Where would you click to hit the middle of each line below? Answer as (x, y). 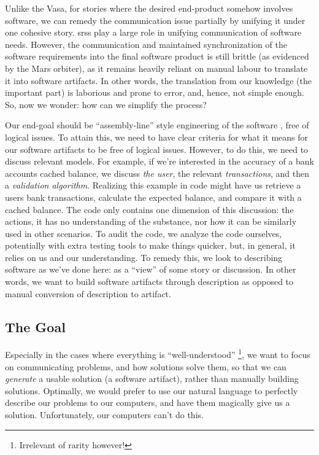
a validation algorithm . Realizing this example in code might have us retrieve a (153, 185)
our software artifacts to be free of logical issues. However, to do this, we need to (157, 149)
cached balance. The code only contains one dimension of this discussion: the (149, 209)
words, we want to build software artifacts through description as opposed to (149, 282)
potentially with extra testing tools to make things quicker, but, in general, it (150, 245)
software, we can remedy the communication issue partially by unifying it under (155, 20)
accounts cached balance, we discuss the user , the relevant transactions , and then (157, 173)
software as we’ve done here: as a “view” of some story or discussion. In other (151, 269)
